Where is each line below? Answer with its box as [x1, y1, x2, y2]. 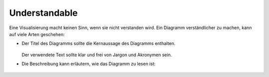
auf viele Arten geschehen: [9, 31, 65, 37]
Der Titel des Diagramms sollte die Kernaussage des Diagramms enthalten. [21, 40, 176, 46]
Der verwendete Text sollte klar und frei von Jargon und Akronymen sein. [21, 52, 172, 58]
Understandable [9, 7, 78, 18]
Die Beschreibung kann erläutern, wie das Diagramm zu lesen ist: [21, 61, 156, 67]
